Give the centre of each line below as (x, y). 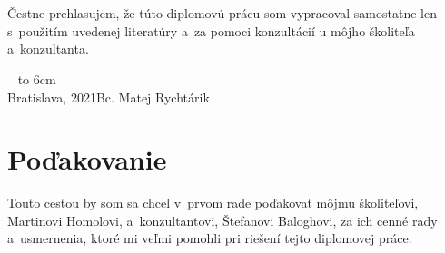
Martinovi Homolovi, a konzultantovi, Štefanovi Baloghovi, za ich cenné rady (222, 220)
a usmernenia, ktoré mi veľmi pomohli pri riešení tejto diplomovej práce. (210, 238)
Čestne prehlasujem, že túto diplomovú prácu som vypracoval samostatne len (222, 13)
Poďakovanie (87, 159)
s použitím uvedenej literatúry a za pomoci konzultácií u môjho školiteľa (211, 30)
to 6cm (37, 78)
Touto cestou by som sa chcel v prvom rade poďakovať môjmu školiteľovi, (213, 203)
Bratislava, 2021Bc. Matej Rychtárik (109, 97)
